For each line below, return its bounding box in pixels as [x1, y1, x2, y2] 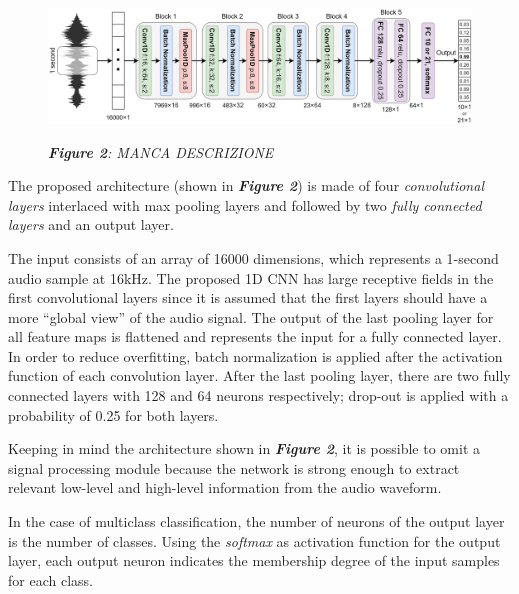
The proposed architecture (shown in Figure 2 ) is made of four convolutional [8, 175, 484, 196]
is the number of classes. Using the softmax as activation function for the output [8, 530, 501, 551]
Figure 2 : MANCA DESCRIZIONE [48, 141, 274, 162]
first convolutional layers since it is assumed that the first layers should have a [8, 287, 488, 308]
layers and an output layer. [8, 214, 174, 235]
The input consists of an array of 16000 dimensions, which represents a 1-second [8, 247, 499, 268]
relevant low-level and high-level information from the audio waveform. [8, 477, 442, 498]
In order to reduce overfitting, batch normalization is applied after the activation [8, 345, 503, 366]
